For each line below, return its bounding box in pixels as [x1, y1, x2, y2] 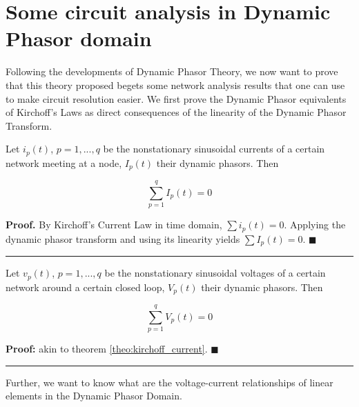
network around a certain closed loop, [6, 279, 165, 294]
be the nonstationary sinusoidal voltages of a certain [104, 266, 326, 280]
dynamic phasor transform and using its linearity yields [6, 231, 240, 246]
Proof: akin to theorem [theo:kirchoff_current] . [6, 341, 208, 356]
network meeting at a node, [6, 155, 122, 170]
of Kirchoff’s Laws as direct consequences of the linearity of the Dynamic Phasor [6, 105, 347, 119]
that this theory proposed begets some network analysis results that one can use [6, 77, 345, 92]
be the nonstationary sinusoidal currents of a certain [103, 141, 325, 156]
